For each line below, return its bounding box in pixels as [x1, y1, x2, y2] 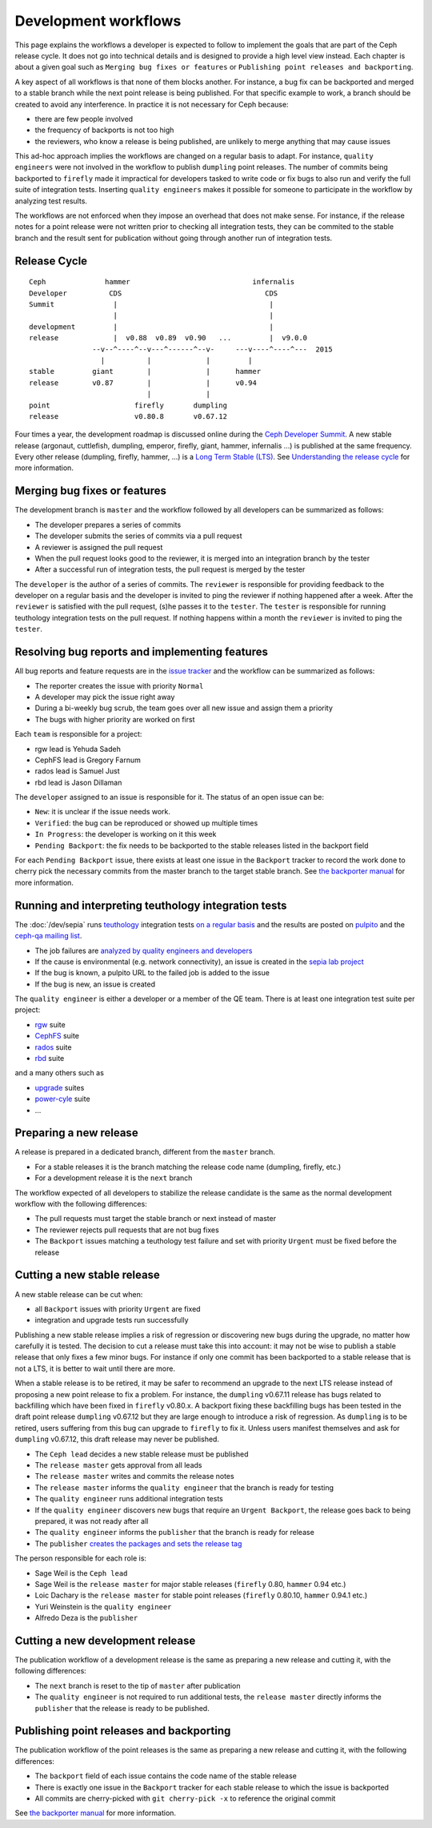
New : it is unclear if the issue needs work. [34, 807, 171, 817]
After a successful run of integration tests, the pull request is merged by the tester [34, 564, 306, 574]
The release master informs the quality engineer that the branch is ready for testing [34, 1482, 334, 1493]
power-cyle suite [34, 1094, 91, 1104]
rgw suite [34, 1019, 66, 1029]
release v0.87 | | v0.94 [29, 378, 258, 388]
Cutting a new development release [14, 1633, 196, 1647]
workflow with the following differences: [14, 1199, 147, 1209]
